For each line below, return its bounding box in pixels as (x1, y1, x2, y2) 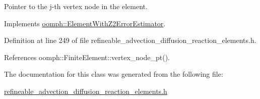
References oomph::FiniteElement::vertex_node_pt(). (4, 52, 170, 62)
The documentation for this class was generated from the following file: (4, 69, 223, 79)
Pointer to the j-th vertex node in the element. (4, 1, 148, 11)
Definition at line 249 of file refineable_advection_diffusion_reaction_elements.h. (4, 35, 256, 45)
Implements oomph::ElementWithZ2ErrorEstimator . (4, 18, 166, 28)
